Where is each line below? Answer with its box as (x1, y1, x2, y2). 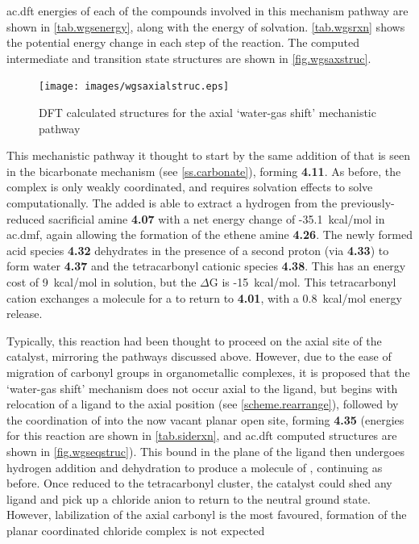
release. (6, 305, 43, 322)
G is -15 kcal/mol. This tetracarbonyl (209, 273, 396, 290)
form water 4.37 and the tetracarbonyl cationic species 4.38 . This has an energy (6, 257, 406, 274)
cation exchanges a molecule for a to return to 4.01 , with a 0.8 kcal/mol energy (6, 289, 402, 306)
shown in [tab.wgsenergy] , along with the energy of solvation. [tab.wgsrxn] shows (6, 18, 405, 35)
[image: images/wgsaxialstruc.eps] (39, 81, 230, 93)
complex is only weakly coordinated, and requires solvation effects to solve (6, 178, 373, 195)
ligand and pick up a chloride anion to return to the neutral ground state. (6, 490, 371, 507)
